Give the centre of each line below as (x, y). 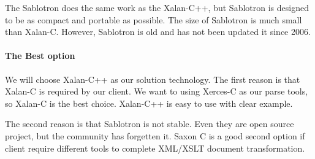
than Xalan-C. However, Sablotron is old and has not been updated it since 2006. (158, 32)
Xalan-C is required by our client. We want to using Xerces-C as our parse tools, (157, 91)
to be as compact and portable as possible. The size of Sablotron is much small (154, 19)
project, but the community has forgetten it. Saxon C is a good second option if (155, 135)
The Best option (40, 56)
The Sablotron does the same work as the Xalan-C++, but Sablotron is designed (157, 7)
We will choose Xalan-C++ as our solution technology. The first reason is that (153, 79)
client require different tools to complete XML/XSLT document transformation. (155, 148)
